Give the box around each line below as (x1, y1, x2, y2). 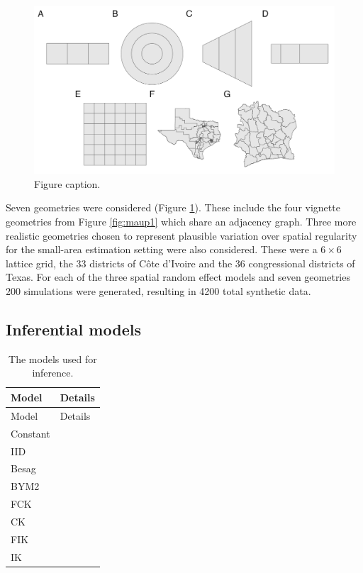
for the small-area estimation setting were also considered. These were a (6, 242, 318, 257)
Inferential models (6, 318, 141, 340)
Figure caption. (34, 176, 101, 191)
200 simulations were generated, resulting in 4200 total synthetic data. (6, 284, 311, 298)
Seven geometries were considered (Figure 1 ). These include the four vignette (6, 200, 340, 215)
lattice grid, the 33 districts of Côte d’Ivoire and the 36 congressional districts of (6, 255, 355, 270)
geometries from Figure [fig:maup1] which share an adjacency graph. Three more (6, 214, 357, 229)
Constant (11, 425, 50, 440)
